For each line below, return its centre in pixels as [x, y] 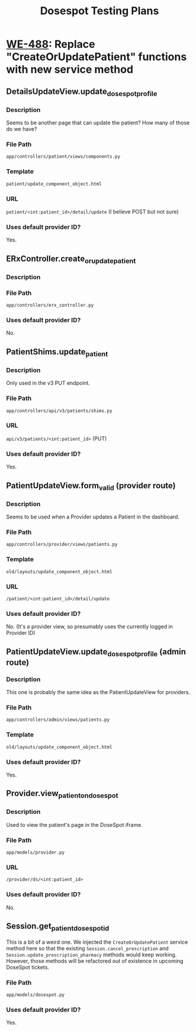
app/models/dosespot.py [36, 995]
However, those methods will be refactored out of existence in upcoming [95, 961]
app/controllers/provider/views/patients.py [62, 545]
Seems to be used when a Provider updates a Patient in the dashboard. [93, 517]
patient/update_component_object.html [54, 184]
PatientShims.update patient [57, 352]
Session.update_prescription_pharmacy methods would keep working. [91, 954]
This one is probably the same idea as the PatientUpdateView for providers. [98, 692]
